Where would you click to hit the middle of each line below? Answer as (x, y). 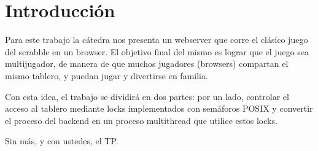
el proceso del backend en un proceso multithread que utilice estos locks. (141, 120)
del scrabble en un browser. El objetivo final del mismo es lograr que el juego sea (157, 51)
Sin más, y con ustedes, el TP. (62, 141)
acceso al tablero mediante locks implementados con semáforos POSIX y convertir (159, 108)
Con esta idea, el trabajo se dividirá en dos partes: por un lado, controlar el (147, 96)
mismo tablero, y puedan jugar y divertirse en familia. (107, 75)
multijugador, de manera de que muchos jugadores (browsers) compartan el (147, 64)
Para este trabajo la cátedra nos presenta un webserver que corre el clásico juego (157, 40)
